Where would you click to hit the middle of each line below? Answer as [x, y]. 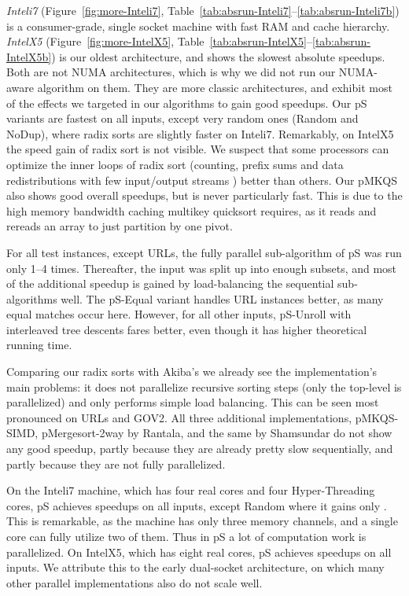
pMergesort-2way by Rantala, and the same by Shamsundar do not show [217, 433]
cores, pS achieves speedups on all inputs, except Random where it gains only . [197, 505]
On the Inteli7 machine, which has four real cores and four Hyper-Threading [191, 490]
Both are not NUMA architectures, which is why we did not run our [171, 72]
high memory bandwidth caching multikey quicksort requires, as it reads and [192, 210]
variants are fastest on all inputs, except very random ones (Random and [182, 118]
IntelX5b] [29, 56]
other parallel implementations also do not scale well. [134, 582]
